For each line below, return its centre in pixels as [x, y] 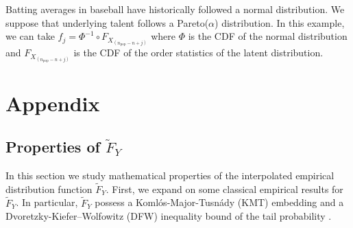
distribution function [49, 189]
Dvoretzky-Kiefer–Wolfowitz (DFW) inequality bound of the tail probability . [169, 216]
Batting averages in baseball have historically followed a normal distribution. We [175, 9]
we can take [30, 36]
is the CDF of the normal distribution [268, 36]
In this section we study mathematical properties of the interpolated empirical [170, 175]
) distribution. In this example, [280, 22]
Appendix [53, 103]
